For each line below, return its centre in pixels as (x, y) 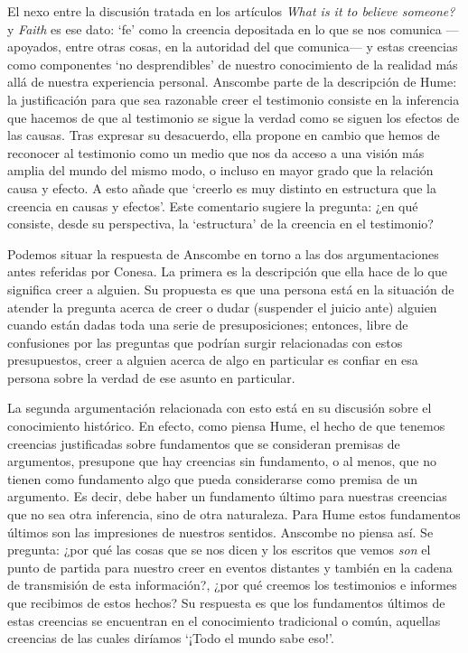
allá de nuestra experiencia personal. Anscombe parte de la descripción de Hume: (232, 82)
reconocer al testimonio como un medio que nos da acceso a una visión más (216, 152)
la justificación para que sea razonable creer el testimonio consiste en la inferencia (234, 99)
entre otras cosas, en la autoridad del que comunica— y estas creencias (262, 47)
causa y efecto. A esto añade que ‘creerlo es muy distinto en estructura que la (222, 187)
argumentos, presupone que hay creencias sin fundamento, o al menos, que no (222, 461)
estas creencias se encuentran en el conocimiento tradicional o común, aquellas (224, 620)
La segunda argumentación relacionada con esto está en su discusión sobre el (220, 408)
